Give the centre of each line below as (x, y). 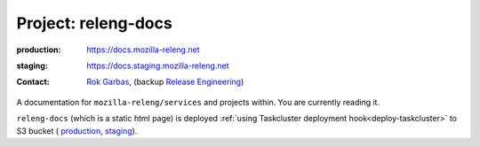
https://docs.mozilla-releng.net (143, 50)
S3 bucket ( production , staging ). (77, 131)
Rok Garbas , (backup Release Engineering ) (165, 82)
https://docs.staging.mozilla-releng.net (158, 66)
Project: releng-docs (94, 23)
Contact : (33, 82)
